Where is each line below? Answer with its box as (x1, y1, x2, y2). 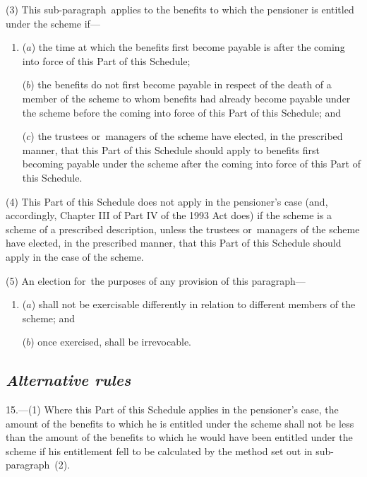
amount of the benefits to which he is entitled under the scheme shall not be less (6, 416, 354, 430)
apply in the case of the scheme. (6, 249, 144, 264)
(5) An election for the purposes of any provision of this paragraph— (6, 273, 306, 288)
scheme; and (22, 310, 76, 325)
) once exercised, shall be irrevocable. (30, 334, 192, 349)
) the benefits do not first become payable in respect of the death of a (30, 77, 332, 92)
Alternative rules (6, 369, 131, 391)
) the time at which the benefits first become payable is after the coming (31, 40, 345, 54)
